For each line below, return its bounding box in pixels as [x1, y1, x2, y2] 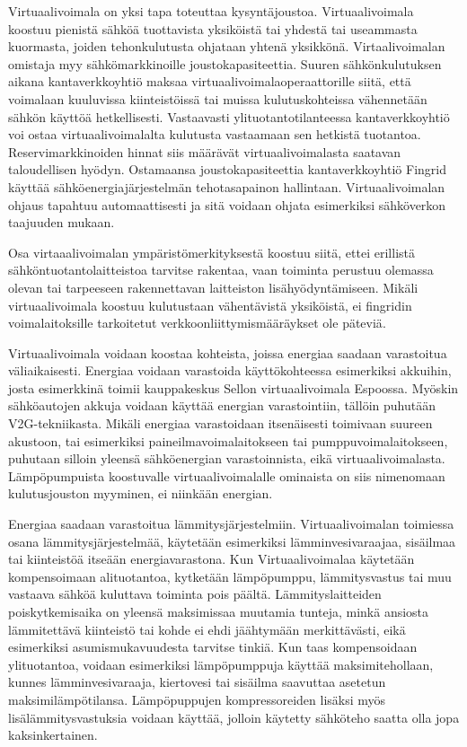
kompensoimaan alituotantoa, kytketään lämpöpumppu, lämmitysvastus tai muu [8, 567, 452, 585]
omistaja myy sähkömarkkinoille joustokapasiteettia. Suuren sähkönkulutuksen [8, 54, 442, 73]
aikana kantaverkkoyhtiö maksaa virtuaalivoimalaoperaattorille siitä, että [8, 72, 411, 91]
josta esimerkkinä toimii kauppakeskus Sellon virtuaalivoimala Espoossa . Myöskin [8, 378, 459, 397]
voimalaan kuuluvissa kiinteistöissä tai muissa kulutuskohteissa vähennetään [8, 89, 427, 108]
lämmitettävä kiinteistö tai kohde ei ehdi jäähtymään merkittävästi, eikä [8, 620, 406, 638]
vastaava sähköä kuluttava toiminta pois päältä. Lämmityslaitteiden [8, 584, 382, 603]
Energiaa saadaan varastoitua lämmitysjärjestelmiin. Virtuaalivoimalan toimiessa [8, 514, 454, 533]
